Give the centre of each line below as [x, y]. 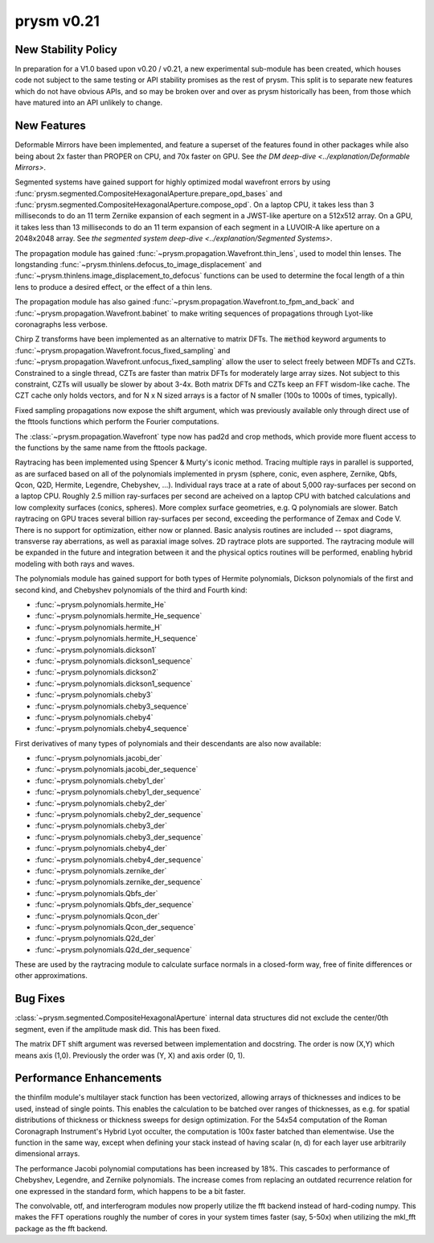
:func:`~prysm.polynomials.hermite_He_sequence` [119, 616]
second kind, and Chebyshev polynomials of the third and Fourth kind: [131, 590]
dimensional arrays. [47, 1154]
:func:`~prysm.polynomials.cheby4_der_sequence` [119, 859]
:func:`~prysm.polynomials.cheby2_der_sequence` [119, 815]
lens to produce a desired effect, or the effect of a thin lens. [114, 287]
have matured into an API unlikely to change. [89, 103]
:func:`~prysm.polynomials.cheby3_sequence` [112, 706]
